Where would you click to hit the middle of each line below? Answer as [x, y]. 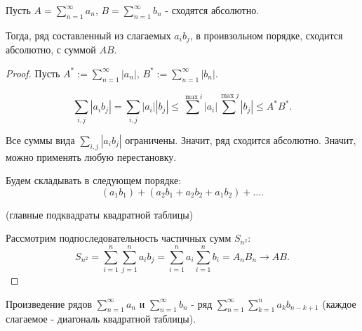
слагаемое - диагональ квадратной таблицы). [101, 319]
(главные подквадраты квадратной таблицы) [100, 214]
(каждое [339, 303]
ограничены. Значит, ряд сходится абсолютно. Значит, [241, 139]
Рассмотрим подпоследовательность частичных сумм [119, 238]
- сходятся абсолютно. [212, 10]
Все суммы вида [40, 139]
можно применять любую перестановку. [91, 156]
